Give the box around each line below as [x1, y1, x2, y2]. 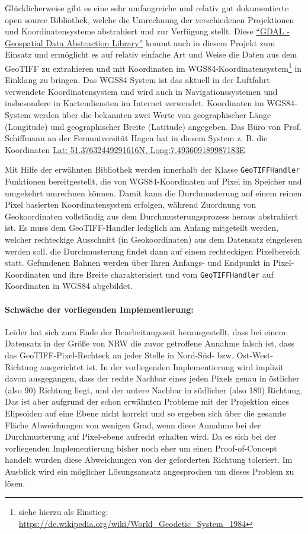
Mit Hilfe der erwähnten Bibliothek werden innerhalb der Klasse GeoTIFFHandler [5, 163, 300, 176]
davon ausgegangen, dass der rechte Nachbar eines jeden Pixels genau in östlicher [5, 372, 300, 384]
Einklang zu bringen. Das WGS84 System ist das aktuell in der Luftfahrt [5, 74, 270, 86]
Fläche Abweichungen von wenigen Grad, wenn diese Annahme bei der [5, 418, 261, 431]
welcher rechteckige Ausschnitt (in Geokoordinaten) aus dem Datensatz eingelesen [5, 233, 303, 245]
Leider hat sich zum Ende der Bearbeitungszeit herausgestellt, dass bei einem [5, 325, 286, 338]
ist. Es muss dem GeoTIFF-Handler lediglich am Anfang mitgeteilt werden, [5, 221, 278, 234]
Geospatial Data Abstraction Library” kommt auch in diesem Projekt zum [5, 36, 275, 49]
